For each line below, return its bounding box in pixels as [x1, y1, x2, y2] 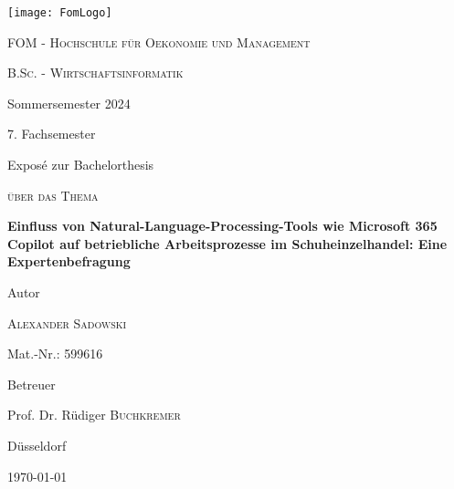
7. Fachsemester [7, 124, 96, 143]
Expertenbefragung [7, 252, 131, 271]
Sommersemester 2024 [7, 93, 131, 112]
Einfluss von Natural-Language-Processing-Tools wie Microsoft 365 [7, 216, 438, 235]
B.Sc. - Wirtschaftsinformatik [7, 63, 184, 82]
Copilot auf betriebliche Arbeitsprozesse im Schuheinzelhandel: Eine [7, 234, 448, 253]
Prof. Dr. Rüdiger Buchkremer [7, 405, 181, 424]
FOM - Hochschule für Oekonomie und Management [7, 32, 311, 51]
